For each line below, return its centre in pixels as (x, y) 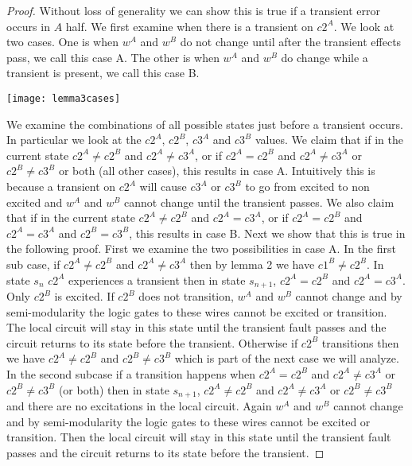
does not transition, (186, 296)
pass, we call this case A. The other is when (113, 57)
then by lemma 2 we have (252, 264)
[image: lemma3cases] (64, 98)
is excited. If (84, 296)
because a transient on (61, 186)
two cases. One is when (62, 42)
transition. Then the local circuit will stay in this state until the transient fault (199, 437)
